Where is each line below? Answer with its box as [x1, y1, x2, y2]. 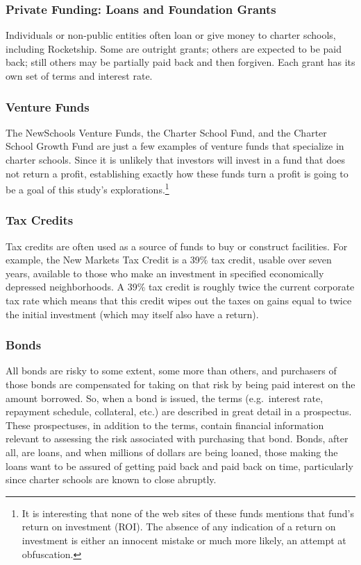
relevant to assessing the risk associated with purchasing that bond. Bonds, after [6, 431, 349, 446]
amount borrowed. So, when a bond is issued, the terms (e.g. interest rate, [6, 390, 324, 405]
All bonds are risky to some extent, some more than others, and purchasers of [6, 363, 337, 378]
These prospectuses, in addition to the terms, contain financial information [6, 417, 324, 432]
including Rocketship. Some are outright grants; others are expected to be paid [6, 41, 342, 55]
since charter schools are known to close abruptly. [6, 472, 217, 487]
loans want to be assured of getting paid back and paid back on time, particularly [6, 458, 353, 473]
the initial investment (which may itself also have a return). [6, 306, 259, 321]
